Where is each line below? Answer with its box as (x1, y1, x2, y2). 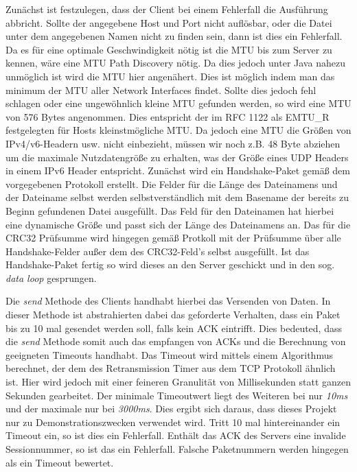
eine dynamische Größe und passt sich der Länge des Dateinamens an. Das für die (5, 217, 351, 231)
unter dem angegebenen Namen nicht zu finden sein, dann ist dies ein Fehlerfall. (5, 29, 343, 43)
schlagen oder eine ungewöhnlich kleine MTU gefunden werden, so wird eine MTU (5, 96, 352, 110)
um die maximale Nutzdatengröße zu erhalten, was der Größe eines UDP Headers (5, 150, 349, 164)
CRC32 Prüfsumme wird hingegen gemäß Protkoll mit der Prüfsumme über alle (5, 231, 341, 245)
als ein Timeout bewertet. (5, 455, 114, 469)
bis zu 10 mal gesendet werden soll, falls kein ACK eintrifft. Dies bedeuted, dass (5, 320, 342, 335)
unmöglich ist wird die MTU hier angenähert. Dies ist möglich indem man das (5, 69, 335, 83)
